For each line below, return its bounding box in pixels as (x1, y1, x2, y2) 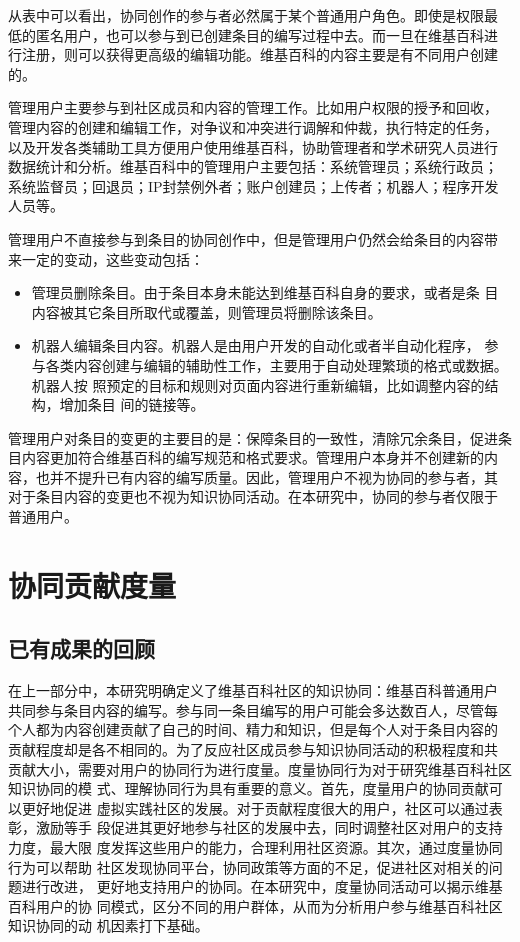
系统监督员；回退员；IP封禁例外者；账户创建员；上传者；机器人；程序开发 (8, 175, 499, 196)
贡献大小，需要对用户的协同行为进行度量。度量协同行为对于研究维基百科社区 (8, 758, 512, 779)
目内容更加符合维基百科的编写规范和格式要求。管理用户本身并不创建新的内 (8, 447, 498, 468)
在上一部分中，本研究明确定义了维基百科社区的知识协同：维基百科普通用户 (8, 680, 498, 701)
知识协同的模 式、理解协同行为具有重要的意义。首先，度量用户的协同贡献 (8, 778, 489, 799)
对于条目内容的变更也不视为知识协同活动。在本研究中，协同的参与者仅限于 (8, 486, 498, 507)
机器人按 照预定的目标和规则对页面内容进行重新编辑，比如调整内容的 (31, 374, 485, 395)
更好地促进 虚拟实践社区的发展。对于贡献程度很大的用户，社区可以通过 (21, 797, 489, 818)
